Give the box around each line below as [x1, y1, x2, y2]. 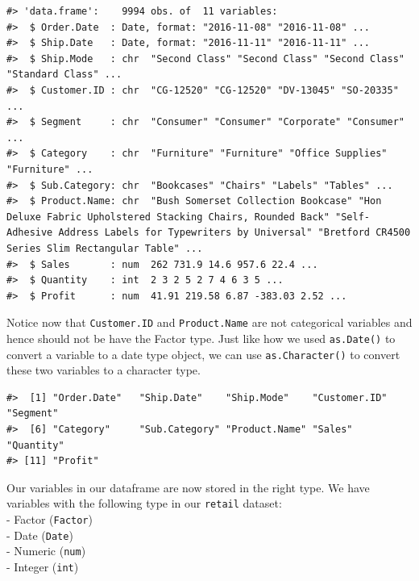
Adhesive [6, 227, 53, 239]
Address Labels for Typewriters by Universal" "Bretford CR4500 [58, 227, 411, 239]
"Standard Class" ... [6, 69, 122, 81]
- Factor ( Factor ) [6, 511, 93, 528]
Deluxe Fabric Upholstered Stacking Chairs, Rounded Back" [6, 211, 330, 223]
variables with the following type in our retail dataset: [6, 495, 282, 512]
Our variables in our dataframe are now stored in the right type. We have [6, 479, 370, 495]
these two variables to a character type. [6, 362, 201, 378]
